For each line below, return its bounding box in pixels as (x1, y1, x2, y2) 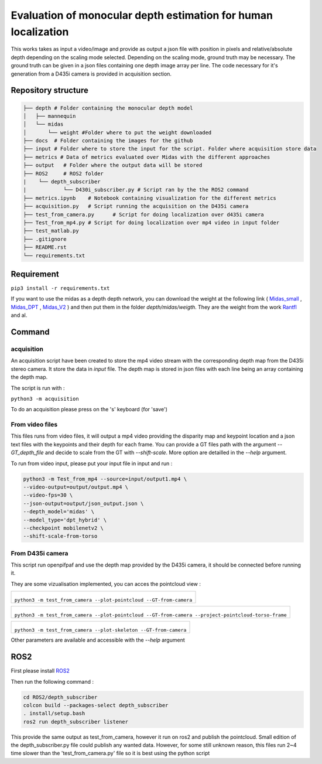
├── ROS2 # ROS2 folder (23, 170, 104, 177)
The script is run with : (11, 384, 65, 391)
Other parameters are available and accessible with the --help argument (11, 636, 185, 644)
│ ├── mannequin (23, 112, 76, 120)
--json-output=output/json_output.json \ (23, 500, 144, 507)
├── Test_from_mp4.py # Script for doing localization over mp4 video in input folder (23, 219, 280, 226)
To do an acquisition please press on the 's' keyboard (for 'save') (11, 406, 168, 413)
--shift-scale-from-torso (23, 533, 98, 540)
